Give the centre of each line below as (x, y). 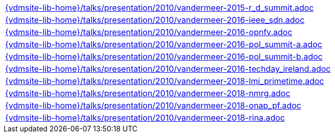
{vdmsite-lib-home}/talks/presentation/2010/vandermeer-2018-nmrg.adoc (148, 93)
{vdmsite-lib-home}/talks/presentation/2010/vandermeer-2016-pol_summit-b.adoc (164, 57)
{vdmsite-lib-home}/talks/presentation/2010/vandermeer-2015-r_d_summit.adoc (160, 8)
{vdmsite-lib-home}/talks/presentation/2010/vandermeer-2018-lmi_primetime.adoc (165, 81)
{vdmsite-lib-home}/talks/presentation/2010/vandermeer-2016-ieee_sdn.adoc (155, 20)
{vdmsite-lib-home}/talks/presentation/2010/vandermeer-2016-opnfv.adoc (149, 32)
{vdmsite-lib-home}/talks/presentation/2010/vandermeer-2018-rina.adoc (145, 118)
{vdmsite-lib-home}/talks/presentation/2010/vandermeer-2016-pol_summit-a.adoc (164, 44)
